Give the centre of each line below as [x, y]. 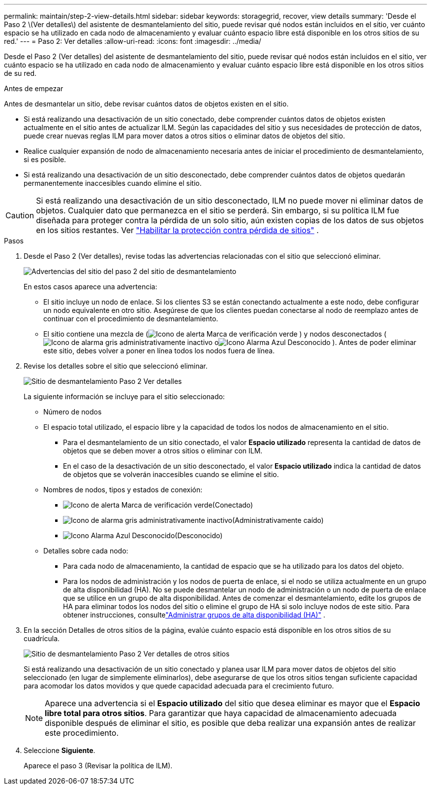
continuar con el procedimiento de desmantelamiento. [131, 319]
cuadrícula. [42, 638]
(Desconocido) [199, 535]
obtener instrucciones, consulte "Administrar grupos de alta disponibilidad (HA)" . [194, 615]
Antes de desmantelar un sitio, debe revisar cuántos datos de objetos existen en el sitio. [146, 104]
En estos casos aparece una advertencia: [91, 287]
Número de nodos [73, 412]
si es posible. [45, 159]
